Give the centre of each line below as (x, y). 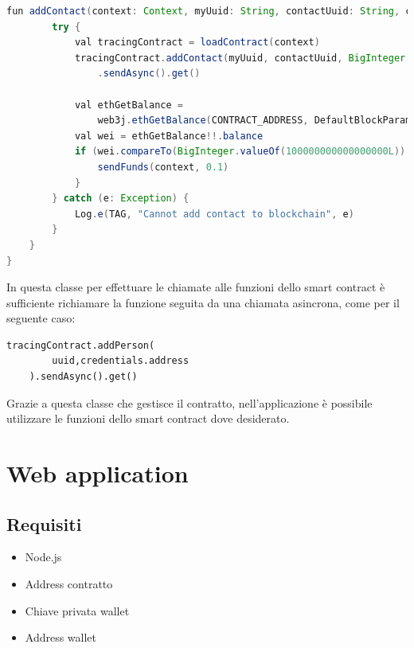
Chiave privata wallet (77, 610)
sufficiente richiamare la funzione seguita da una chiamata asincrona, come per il (203, 302)
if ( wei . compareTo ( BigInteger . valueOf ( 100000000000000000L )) (240, 152)
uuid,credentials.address (121, 361)
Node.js (43, 557)
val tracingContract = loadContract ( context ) (197, 43)
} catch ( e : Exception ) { (121, 199)
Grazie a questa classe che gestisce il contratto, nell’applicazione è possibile (189, 402)
